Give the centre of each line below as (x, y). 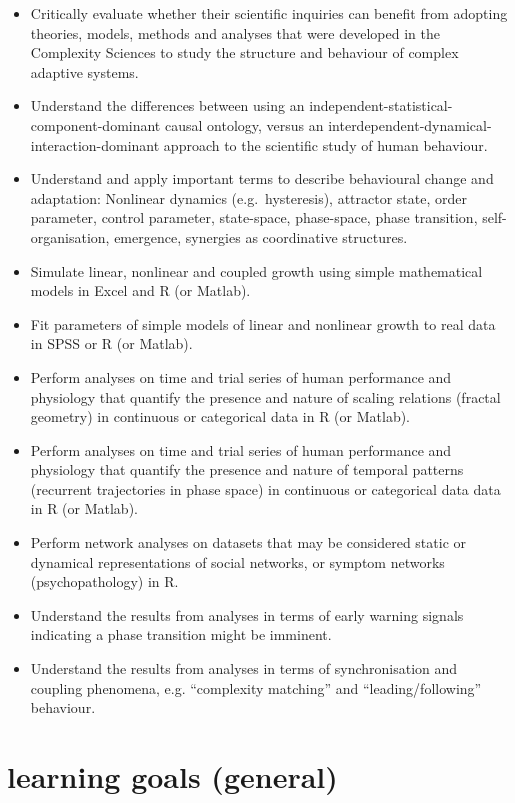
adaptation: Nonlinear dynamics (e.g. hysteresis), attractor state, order (248, 197)
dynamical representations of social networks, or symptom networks (237, 561)
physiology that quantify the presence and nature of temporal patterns (247, 469)
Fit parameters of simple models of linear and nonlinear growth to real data (263, 323)
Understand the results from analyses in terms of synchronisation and (244, 668)
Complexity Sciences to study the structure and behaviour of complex (244, 52)
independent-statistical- (381, 105)
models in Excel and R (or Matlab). (140, 290)
